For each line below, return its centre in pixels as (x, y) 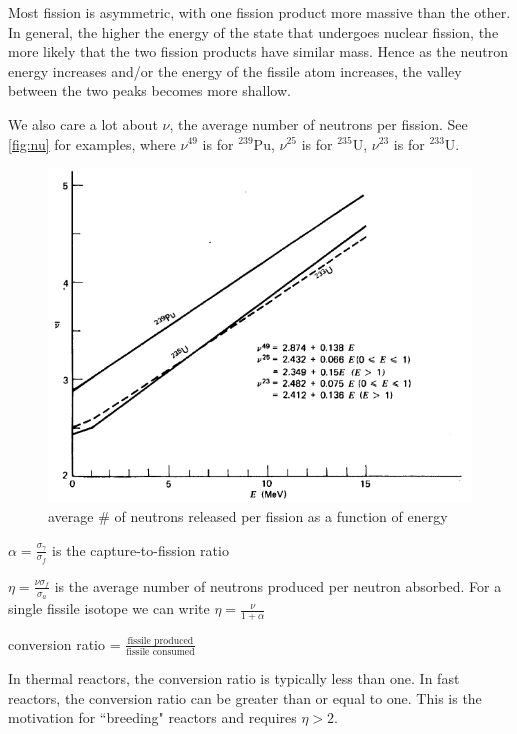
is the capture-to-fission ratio (140, 549)
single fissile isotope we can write (109, 608)
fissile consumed (160, 652)
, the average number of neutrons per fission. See (318, 123)
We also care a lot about (83, 123)
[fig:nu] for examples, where (92, 143)
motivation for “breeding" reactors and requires (152, 717)
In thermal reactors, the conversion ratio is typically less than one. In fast (234, 678)
